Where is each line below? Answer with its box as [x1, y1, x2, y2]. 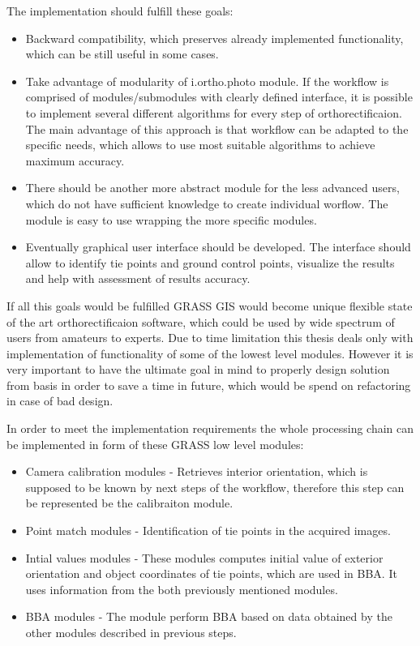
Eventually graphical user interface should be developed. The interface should [25, 238, 411, 255]
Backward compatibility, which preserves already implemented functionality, [25, 29, 404, 46]
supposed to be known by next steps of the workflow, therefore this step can [25, 478, 405, 495]
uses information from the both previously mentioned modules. [25, 580, 338, 597]
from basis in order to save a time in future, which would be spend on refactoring [6, 376, 411, 393]
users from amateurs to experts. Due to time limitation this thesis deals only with [6, 329, 414, 346]
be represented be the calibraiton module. [25, 494, 234, 511]
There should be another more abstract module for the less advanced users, [25, 179, 400, 196]
